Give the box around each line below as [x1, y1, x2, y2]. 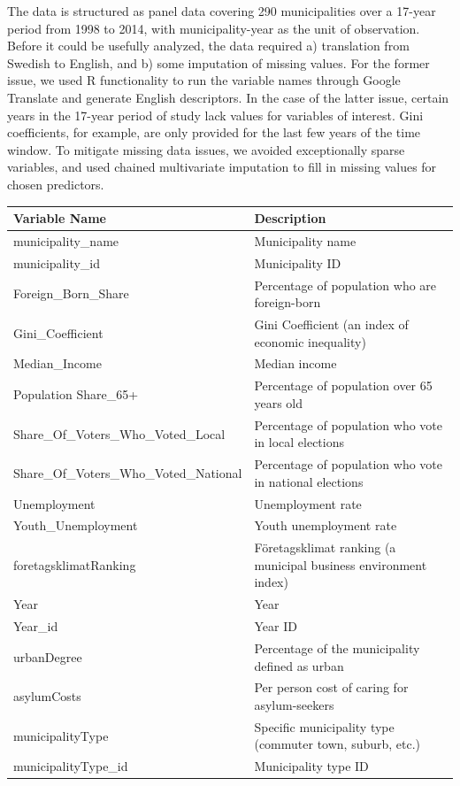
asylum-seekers [254, 696, 334, 714]
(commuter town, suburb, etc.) [254, 735, 421, 753]
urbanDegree [13, 647, 82, 666]
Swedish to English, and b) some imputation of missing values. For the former [7, 53, 430, 72]
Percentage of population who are [254, 275, 437, 294]
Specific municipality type [254, 717, 395, 736]
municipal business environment [254, 555, 427, 574]
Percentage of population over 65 [254, 376, 433, 395]
